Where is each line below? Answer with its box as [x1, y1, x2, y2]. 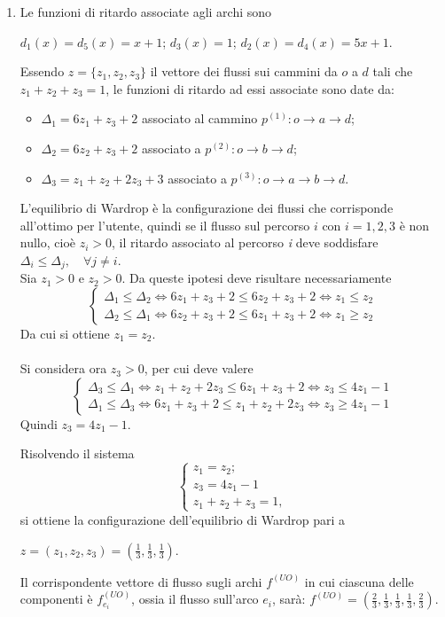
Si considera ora [20, 359, 107, 378]
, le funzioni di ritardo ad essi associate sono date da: [105, 79, 394, 98]
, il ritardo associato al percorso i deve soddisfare [112, 233, 379, 252]
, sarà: [272, 590, 306, 608]
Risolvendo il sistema [20, 444, 135, 463]
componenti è [20, 590, 93, 608]
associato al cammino [141, 109, 258, 128]
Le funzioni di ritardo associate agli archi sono [20, 3, 272, 20]
